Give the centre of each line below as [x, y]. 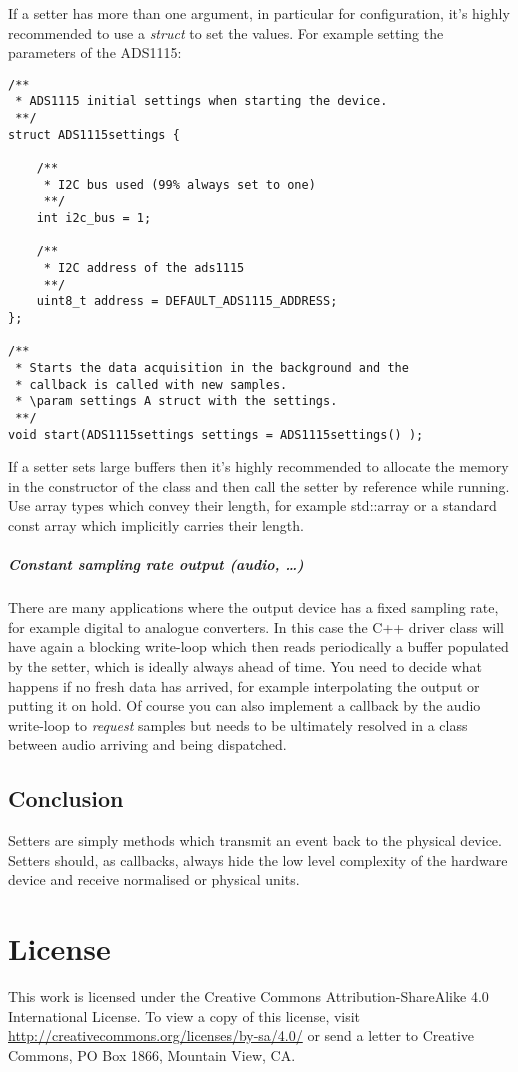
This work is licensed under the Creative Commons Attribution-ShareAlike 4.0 [248, 996]
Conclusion [66, 798]
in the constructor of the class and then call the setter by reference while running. [259, 485]
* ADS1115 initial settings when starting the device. [201, 101]
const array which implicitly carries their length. [156, 525]
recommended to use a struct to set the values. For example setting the [226, 32]
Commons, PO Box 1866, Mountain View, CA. [152, 1054]
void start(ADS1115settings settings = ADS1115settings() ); [216, 434]
